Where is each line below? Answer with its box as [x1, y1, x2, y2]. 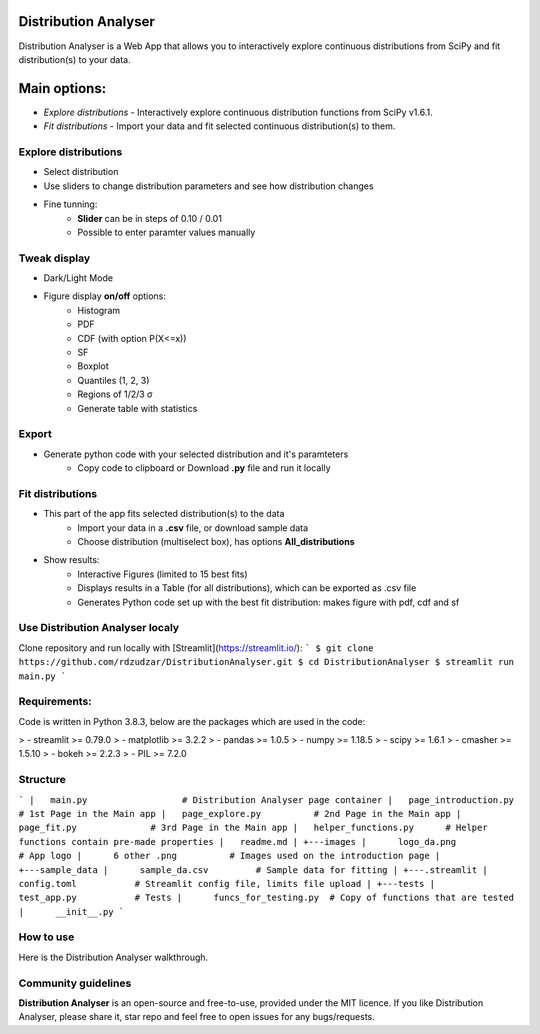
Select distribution [43, 166, 119, 178]
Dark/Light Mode [43, 272, 114, 284]
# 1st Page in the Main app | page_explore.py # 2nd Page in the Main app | [18, 808, 462, 819]
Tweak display [18, 251, 91, 265]
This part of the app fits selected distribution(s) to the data [43, 508, 285, 520]
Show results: [43, 554, 100, 566]
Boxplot [77, 360, 109, 372]
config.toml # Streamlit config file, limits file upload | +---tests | [18, 878, 435, 889]
